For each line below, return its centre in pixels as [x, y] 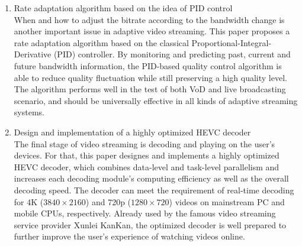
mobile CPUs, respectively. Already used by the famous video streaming [145, 213]
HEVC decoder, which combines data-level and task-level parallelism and [147, 166]
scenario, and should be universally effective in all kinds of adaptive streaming [156, 100]
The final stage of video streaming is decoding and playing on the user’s [144, 143]
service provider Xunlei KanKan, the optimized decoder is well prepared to [150, 224]
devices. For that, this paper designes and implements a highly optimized [147, 155]
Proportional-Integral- [232, 42]
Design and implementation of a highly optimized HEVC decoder [132, 132]
